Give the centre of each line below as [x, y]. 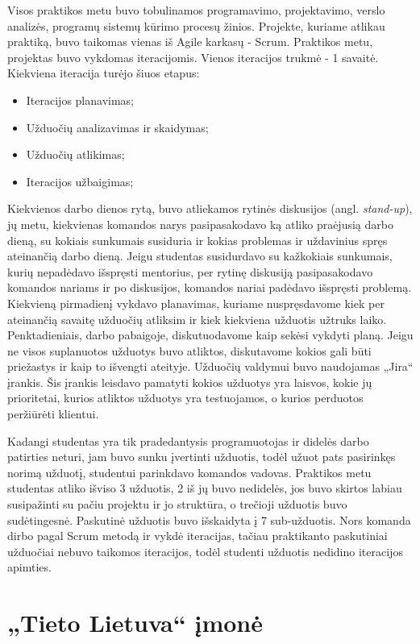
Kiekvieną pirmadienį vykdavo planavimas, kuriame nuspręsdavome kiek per [196, 303]
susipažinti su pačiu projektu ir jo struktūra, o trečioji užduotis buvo [177, 504]
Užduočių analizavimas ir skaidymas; [117, 127]
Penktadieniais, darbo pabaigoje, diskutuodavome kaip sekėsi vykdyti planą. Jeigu [210, 335]
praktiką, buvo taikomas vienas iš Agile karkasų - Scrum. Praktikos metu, [190, 42]
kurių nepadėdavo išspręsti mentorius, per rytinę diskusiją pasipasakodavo [190, 271]
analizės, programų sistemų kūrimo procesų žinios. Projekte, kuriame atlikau [196, 25]
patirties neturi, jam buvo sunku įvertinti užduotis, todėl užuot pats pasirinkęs [202, 457]
